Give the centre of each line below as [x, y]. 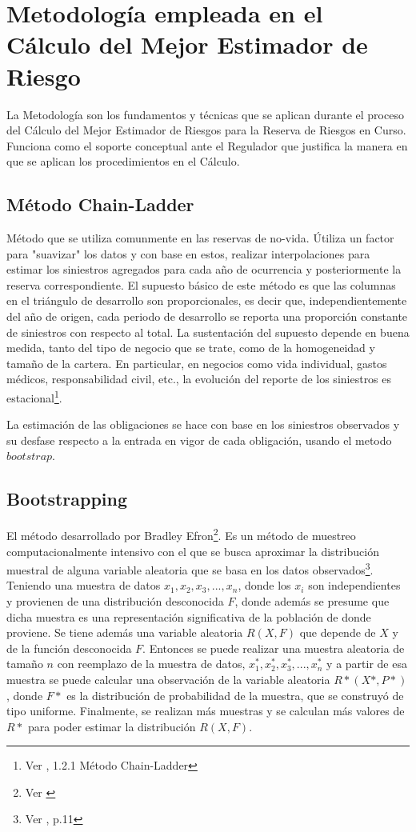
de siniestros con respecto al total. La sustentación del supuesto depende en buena [208, 332]
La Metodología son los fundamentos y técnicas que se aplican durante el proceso [205, 114]
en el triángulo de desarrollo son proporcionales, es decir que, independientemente [207, 300]
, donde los [264, 585]
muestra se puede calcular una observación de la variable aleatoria [168, 679]
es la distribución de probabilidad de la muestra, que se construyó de [235, 695]
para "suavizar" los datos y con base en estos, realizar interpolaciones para [188, 253]
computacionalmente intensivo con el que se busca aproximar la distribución [193, 551]
